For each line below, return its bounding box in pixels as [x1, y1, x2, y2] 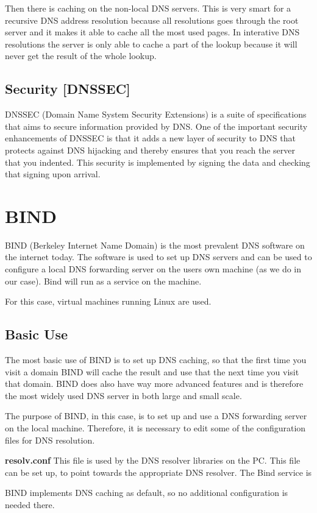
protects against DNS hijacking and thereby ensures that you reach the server [5, 143, 296, 156]
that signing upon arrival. [5, 168, 101, 180]
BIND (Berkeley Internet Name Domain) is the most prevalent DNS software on [5, 238, 305, 251]
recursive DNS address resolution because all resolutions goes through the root [5, 13, 299, 26]
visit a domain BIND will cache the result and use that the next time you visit [5, 365, 299, 378]
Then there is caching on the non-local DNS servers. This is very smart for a [5, 2, 291, 14]
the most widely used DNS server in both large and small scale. [5, 389, 242, 402]
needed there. [5, 498, 55, 511]
